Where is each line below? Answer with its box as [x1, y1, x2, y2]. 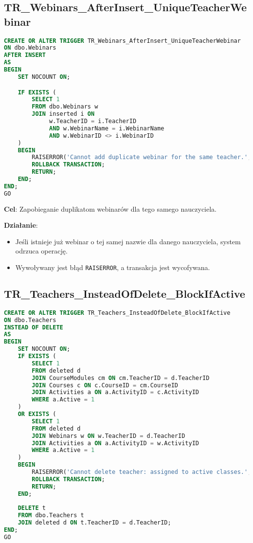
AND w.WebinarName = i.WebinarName [49, 125, 164, 132]
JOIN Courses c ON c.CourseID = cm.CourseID [32, 381, 178, 389]
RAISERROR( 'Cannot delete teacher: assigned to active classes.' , [32, 469, 252, 476]
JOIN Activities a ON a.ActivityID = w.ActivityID [32, 439, 199, 447]
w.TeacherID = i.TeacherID [49, 118, 137, 125]
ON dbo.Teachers [4, 316, 56, 324]
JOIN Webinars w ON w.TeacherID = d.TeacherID [32, 432, 185, 439]
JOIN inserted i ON [32, 110, 95, 118]
